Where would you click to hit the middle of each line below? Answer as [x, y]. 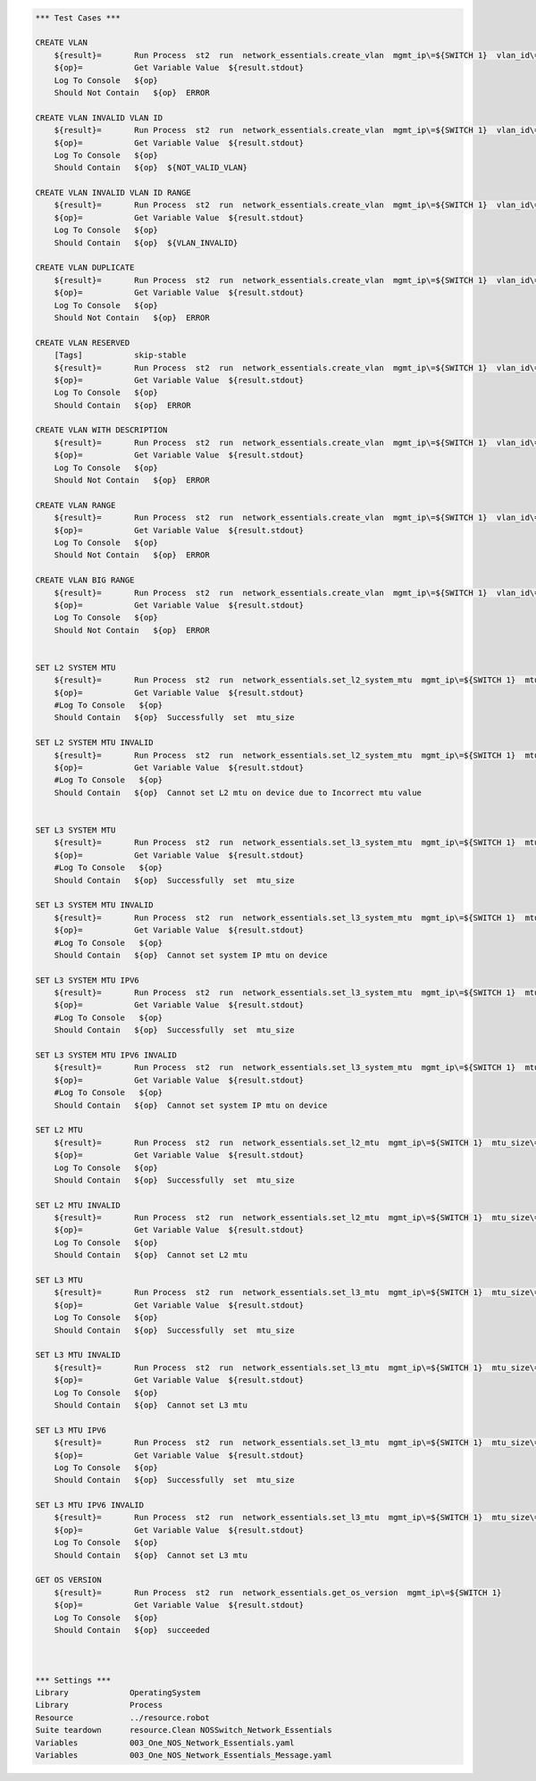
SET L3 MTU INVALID [78, 1355]
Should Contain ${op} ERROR [122, 405]
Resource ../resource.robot [122, 1718]
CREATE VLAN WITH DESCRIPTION [101, 430]
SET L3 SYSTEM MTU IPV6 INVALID [106, 1055]
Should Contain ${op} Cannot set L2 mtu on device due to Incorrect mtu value [238, 792]
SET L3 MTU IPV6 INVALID [90, 1505]
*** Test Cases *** [78, 17]
